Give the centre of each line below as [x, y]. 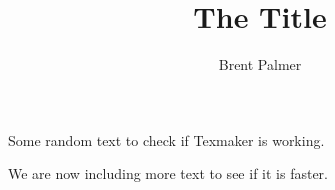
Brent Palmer [260, 64]
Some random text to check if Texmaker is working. [166, 139]
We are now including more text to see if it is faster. [168, 173]
